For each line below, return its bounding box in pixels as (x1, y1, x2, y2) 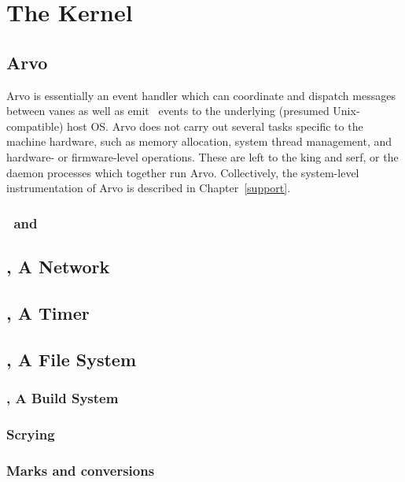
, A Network (6, 254, 110, 278)
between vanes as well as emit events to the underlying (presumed (6, 102, 330, 119)
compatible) (6, 117, 64, 134)
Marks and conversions (6, 460, 155, 480)
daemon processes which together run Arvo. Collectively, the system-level (6, 164, 359, 180)
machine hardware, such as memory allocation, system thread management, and (6, 133, 392, 150)
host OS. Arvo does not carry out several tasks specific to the (66, 117, 363, 134)
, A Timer (6, 300, 90, 324)
